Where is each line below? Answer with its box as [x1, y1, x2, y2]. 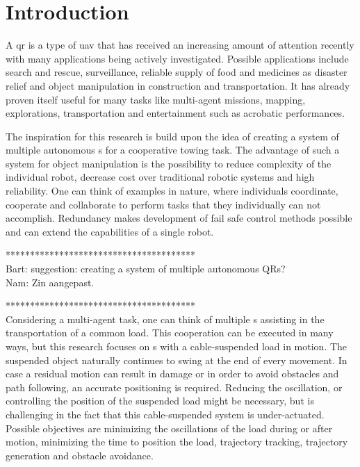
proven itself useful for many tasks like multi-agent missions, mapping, [6, 92, 306, 106]
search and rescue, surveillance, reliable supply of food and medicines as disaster [6, 65, 347, 79]
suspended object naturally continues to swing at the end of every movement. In [6, 352, 347, 367]
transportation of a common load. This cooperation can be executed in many [6, 325, 334, 340]
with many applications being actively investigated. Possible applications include [6, 51, 349, 65]
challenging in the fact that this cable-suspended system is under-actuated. [6, 407, 325, 421]
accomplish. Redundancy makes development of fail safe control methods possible [6, 211, 352, 225]
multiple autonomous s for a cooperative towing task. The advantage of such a [6, 142, 340, 157]
